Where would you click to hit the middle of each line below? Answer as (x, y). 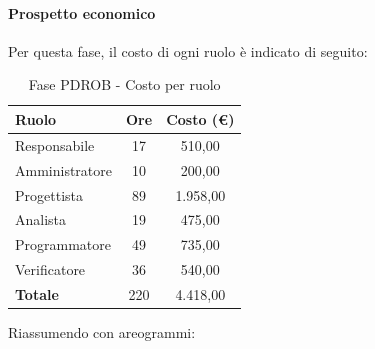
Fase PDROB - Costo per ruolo (124, 84)
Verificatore (50, 269)
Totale (37, 293)
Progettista (49, 194)
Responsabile (55, 144)
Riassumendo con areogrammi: (102, 331)
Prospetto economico (82, 12)
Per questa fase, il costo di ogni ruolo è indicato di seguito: (188, 50)
